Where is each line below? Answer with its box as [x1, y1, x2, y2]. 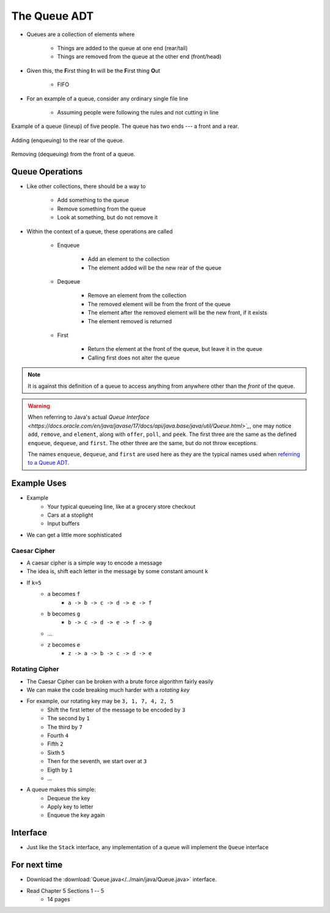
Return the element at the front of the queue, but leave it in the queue [87, 345, 263, 353]
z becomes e [47, 641, 81, 648]
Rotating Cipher [11, 665, 59, 674]
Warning [28, 402, 50, 410]
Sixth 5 [47, 749, 65, 756]
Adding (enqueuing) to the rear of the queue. [11, 137, 125, 144]
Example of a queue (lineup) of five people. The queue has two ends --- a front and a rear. [11, 122, 240, 130]
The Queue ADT [11, 9, 94, 23]
